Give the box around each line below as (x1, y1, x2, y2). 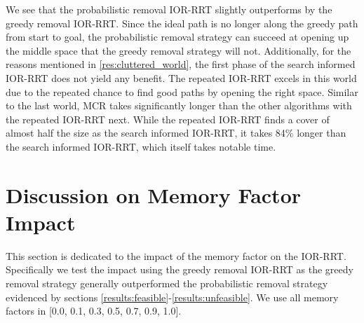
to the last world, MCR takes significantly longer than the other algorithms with (6, 98, 352, 113)
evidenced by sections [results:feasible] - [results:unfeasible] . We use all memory (6, 289, 339, 304)
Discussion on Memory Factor (6, 180, 302, 209)
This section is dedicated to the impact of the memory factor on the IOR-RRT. (6, 248, 346, 263)
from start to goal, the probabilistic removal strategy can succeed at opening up (6, 29, 349, 44)
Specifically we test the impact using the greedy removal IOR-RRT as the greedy (6, 262, 353, 277)
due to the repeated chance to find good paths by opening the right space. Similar (6, 84, 358, 99)
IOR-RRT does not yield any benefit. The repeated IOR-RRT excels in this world (6, 70, 357, 85)
